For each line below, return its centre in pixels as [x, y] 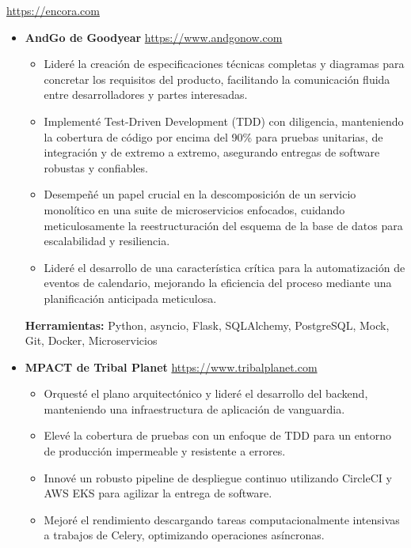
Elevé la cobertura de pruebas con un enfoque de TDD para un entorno [217, 435]
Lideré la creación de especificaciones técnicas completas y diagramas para [224, 64]
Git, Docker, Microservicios [91, 340]
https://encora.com [53, 10]
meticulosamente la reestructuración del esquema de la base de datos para [223, 225]
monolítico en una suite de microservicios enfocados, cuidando [194, 209]
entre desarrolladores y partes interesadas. [146, 94]
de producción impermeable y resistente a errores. [165, 451]
